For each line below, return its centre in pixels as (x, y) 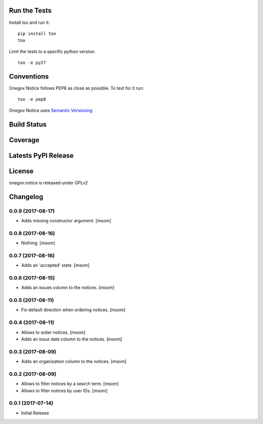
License (21, 171)
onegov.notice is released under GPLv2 (48, 183)
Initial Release (35, 413)
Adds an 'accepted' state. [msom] (55, 265)
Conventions (29, 76)
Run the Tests (30, 11)
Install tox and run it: (29, 22)
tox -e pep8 (32, 99)
